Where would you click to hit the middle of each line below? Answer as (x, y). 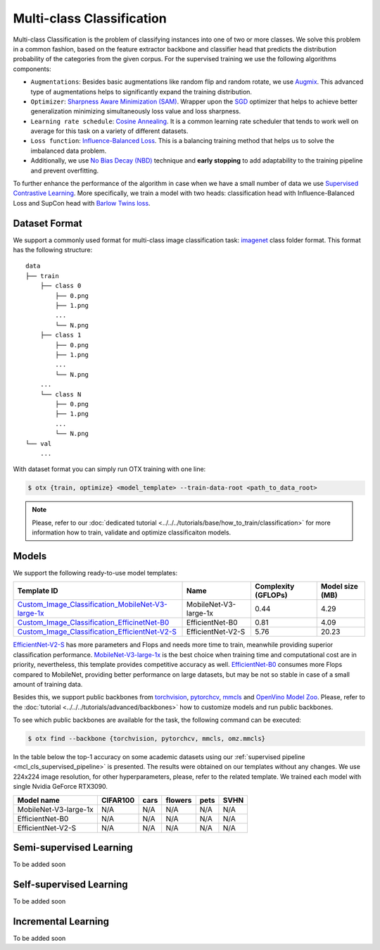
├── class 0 (61, 286)
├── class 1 (61, 335)
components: (32, 69)
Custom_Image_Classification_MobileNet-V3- (93, 604)
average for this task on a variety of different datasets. (109, 131)
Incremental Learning (61, 921)
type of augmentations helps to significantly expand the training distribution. (141, 92)
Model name (38, 800)
